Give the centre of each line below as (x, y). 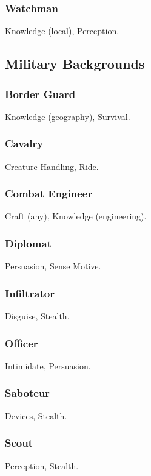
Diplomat (28, 243)
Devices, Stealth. (36, 415)
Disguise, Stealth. (37, 316)
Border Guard (40, 94)
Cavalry (24, 144)
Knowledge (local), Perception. (62, 31)
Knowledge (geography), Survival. (68, 116)
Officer (22, 343)
